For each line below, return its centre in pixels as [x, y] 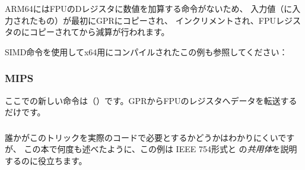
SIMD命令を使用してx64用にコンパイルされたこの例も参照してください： [146, 51]
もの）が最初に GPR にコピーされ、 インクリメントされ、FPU [157, 20]
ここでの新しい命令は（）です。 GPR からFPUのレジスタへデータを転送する [151, 100]
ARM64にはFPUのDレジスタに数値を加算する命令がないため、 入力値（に [149, 8]
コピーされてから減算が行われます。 [99, 32]
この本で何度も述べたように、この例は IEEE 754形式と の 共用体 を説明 [161, 149]
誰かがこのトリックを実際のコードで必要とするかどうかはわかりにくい [142, 137]
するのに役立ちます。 [46, 160]
